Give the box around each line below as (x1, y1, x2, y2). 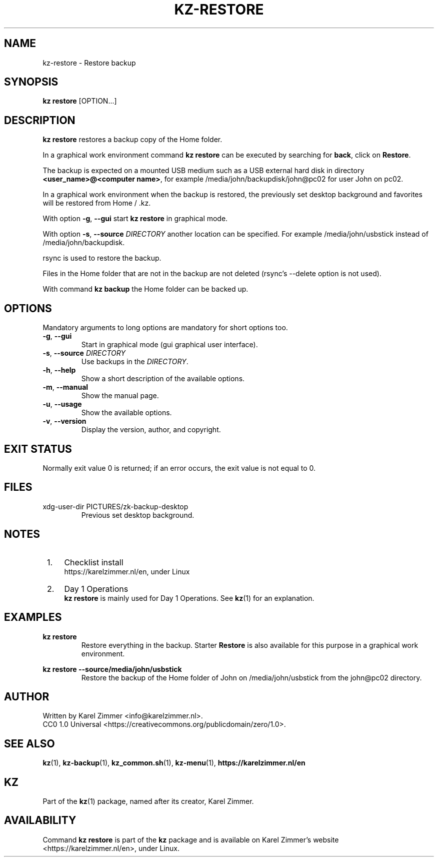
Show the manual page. (81, 391, 159, 400)
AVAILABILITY (4, 814, 76, 827)
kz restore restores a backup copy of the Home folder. (42, 135, 222, 144)
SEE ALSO (4, 737, 55, 750)
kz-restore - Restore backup (42, 58, 136, 67)
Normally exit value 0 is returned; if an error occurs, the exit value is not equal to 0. (42, 463, 315, 472)
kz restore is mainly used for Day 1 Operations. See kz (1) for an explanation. (64, 593, 314, 602)
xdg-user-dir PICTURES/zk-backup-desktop (42, 502, 188, 511)
